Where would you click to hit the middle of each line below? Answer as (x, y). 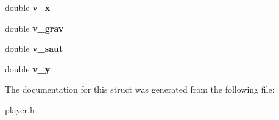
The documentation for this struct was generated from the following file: (140, 89)
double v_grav (34, 28)
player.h (20, 109)
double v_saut (34, 48)
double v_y (28, 69)
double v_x (28, 7)
